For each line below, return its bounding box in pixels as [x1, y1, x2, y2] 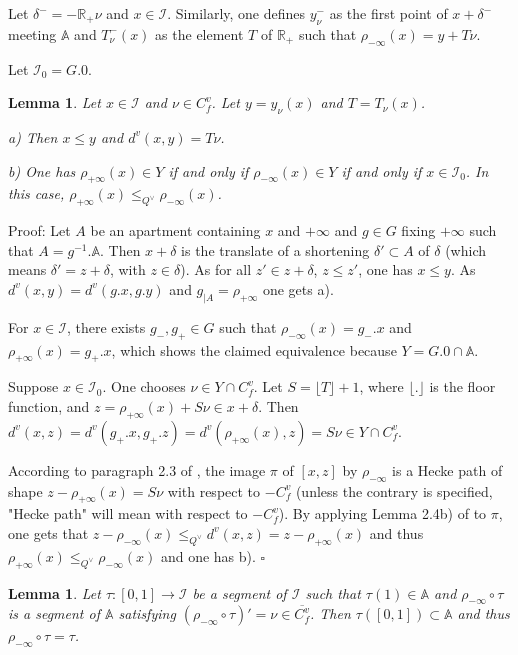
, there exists [66, 316, 146, 337]
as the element [155, 23, 244, 44]
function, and [8, 395, 90, 416]
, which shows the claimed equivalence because [111, 339, 397, 360]
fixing [401, 220, 436, 241]
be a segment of [192, 582, 287, 603]
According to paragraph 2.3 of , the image [8, 459, 266, 480]
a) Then [8, 126, 58, 147]
